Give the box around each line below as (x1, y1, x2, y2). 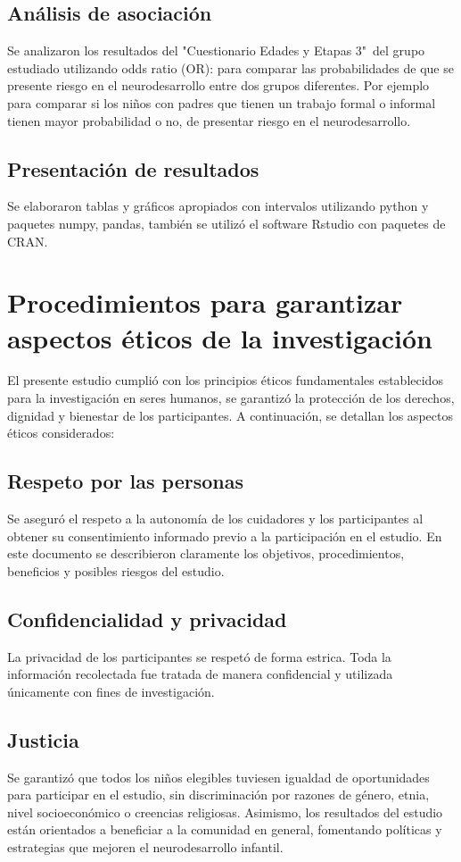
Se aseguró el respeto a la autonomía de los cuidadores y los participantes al (7, 509, 424, 528)
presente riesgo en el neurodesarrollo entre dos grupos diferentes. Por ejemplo (7, 76, 430, 95)
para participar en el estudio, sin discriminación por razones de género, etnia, (7, 785, 430, 804)
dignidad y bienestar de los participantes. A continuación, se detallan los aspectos (7, 406, 453, 424)
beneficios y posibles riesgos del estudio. (7, 561, 225, 580)
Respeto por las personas (7, 467, 243, 495)
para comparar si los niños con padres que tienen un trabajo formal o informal (7, 93, 436, 112)
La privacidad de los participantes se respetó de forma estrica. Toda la (7, 647, 391, 665)
